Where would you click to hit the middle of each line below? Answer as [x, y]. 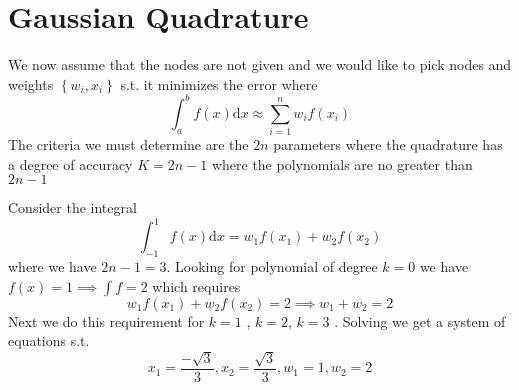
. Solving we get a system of [420, 320]
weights [31, 83]
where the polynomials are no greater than [342, 163]
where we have [52, 266]
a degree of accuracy [70, 163]
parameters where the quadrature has [388, 144]
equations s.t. [49, 340]
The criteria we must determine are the [128, 144]
